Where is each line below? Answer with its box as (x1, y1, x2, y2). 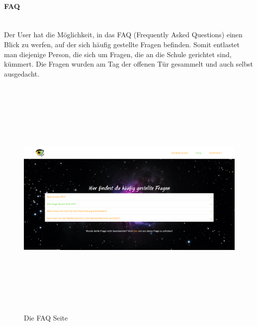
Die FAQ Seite (24, 313, 68, 323)
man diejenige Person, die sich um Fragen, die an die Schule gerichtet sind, (4, 49, 232, 59)
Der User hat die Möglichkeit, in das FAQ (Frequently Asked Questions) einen (4, 29, 243, 40)
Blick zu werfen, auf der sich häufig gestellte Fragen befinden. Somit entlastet (4, 39, 240, 49)
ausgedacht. (4, 68, 39, 79)
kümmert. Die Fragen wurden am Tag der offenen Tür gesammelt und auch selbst (4, 59, 253, 69)
